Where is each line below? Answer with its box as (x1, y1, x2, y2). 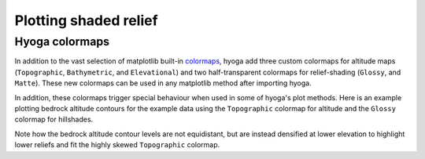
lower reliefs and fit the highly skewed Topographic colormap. (14, 140, 220, 150)
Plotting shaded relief (14, 12, 158, 29)
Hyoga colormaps (14, 34, 110, 49)
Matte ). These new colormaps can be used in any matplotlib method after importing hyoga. (14, 78, 312, 88)
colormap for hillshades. (14, 114, 94, 125)
